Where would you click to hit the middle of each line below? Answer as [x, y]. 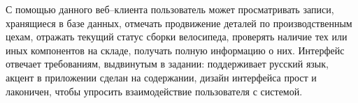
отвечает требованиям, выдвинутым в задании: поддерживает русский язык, [167, 64]
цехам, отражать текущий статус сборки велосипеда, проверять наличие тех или [177, 37]
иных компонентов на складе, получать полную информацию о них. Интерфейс [175, 50]
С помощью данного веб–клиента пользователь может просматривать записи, [170, 9]
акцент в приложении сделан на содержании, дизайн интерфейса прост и [161, 77]
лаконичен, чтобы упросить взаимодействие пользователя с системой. [154, 91]
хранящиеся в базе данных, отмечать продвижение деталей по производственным [179, 23]
